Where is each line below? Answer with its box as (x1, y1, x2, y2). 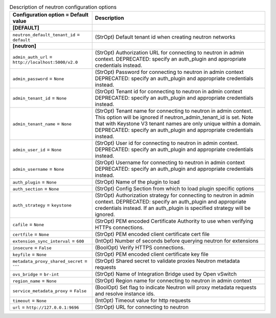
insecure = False (12, 244, 52, 251)
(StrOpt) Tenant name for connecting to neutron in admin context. (95, 108, 253, 115)
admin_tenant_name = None (12, 120, 72, 127)
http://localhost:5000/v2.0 (12, 59, 78, 65)
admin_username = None (12, 166, 64, 173)
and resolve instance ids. (95, 290, 155, 298)
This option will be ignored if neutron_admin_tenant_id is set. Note (95, 114, 254, 121)
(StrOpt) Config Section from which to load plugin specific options (95, 185, 254, 192)
